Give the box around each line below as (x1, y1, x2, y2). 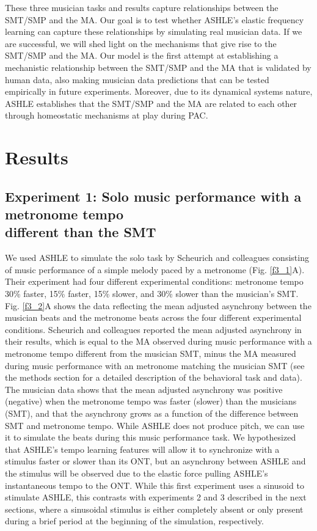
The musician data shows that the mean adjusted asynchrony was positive (5, 383, 283, 395)
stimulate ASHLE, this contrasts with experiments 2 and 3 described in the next (5, 491, 307, 504)
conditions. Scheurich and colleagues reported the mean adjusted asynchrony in (5, 323, 302, 335)
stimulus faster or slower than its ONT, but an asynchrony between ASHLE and (5, 455, 306, 467)
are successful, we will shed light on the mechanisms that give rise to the (5, 37, 277, 49)
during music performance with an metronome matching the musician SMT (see (5, 359, 305, 372)
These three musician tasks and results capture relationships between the (5, 1, 279, 13)
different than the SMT (5, 222, 156, 241)
